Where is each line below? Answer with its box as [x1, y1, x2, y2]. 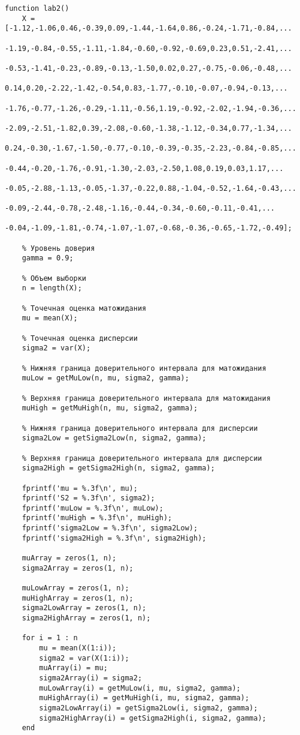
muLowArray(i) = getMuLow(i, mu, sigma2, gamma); [39, 683, 241, 692]
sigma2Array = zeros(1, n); [22, 563, 134, 572]
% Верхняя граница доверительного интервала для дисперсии [22, 454, 262, 463]
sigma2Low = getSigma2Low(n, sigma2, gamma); [22, 434, 207, 443]
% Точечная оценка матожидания [22, 304, 147, 313]
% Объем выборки [22, 274, 87, 283]
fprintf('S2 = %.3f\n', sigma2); [22, 494, 155, 503]
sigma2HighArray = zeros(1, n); [22, 614, 151, 623]
